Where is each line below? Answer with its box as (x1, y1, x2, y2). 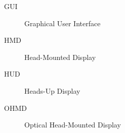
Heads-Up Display (24, 85, 80, 96)
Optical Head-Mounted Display (24, 119, 121, 130)
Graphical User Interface (24, 18, 101, 28)
